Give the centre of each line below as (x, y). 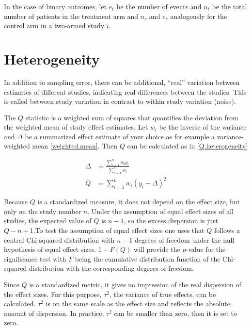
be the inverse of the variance (203, 127)
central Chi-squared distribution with (59, 239)
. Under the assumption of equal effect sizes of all (160, 211)
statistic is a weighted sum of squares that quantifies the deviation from (132, 117)
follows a (227, 230)
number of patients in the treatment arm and (71, 16)
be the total (229, 6)
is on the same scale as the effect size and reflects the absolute (138, 304)
